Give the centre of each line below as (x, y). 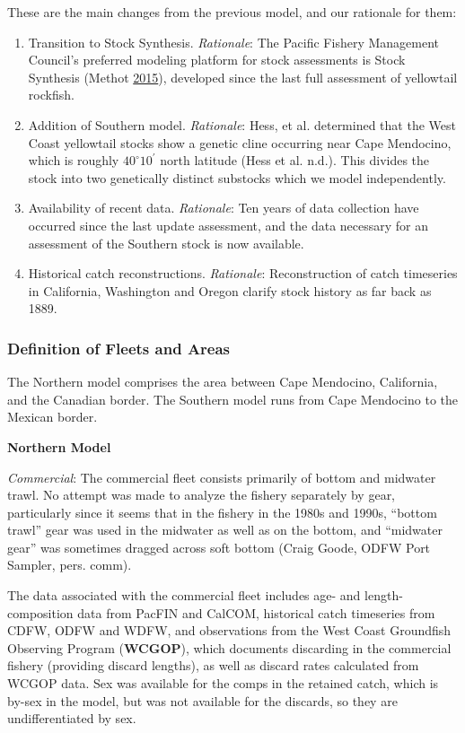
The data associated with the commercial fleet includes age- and (184, 595)
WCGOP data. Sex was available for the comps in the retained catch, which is (223, 683)
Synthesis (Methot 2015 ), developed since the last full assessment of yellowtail (243, 77)
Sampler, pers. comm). (70, 565)
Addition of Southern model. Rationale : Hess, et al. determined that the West (242, 124)
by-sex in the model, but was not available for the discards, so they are (202, 700)
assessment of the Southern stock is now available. (166, 243)
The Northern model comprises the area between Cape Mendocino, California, (223, 382)
